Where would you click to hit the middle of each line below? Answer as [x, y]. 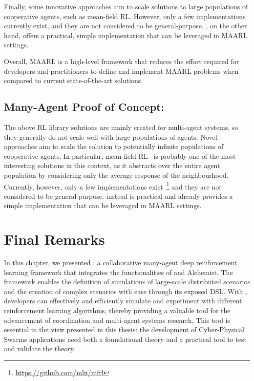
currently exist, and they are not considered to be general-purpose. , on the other [126, 26]
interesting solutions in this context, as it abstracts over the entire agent [112, 165]
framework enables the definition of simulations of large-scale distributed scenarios [127, 282]
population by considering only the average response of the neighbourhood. [116, 175]
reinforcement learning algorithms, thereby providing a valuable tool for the [117, 310]
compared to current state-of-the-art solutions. [74, 80]
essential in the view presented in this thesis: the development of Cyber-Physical [124, 329]
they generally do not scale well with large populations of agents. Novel [111, 137]
